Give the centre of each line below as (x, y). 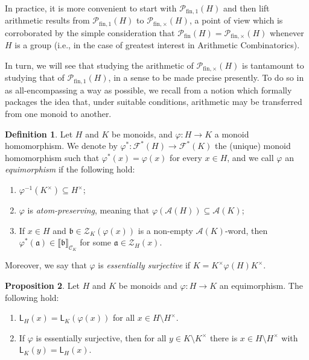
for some (96, 242)
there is (224, 337)
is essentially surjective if (144, 265)
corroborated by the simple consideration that (90, 32)
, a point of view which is (236, 20)
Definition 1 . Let (39, 134)
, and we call (250, 157)
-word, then (246, 230)
